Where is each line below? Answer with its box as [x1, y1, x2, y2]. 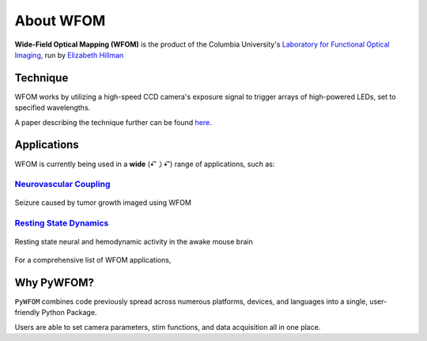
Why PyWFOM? [14, 275, 94, 289]
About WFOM [14, 12, 106, 29]
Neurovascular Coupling [14, 179, 111, 190]
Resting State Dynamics [14, 218, 109, 229]
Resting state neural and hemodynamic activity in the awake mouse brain [14, 237, 253, 247]
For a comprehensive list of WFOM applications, [14, 255, 172, 264]
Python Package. [41, 308, 97, 317]
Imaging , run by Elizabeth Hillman [14, 50, 124, 59]
